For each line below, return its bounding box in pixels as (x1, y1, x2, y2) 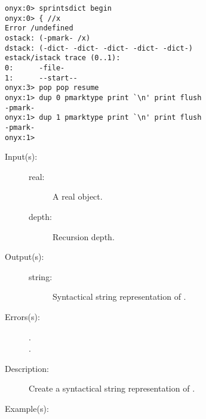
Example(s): (5, 402, 49, 414)
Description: (5, 362, 49, 374)
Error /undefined (5, 24, 73, 33)
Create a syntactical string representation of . (29, 382, 195, 395)
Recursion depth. (53, 230, 115, 243)
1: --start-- (5, 73, 78, 82)
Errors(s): (5, 310, 40, 322)
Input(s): (5, 150, 38, 163)
